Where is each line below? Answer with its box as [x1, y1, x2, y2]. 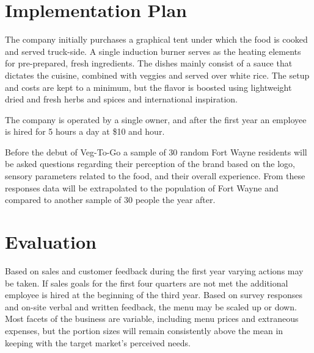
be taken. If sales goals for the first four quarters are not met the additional [5, 276, 288, 289]
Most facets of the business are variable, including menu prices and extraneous [5, 312, 299, 325]
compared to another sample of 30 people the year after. [5, 193, 216, 206]
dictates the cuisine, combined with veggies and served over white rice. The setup [5, 68, 310, 81]
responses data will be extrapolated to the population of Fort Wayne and [5, 181, 279, 194]
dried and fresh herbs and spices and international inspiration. [5, 93, 238, 105]
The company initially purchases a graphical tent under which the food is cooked [5, 33, 308, 46]
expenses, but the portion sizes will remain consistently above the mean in [5, 324, 283, 337]
